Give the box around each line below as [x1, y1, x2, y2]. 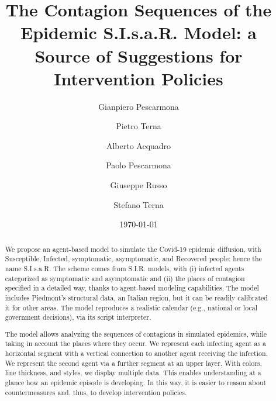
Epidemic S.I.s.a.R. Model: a [20, 20, 257, 44]
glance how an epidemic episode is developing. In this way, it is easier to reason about [5, 378, 267, 388]
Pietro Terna [116, 120, 161, 132]
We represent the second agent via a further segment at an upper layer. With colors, [5, 358, 262, 368]
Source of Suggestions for [34, 43, 243, 67]
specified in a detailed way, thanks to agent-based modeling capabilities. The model [5, 283, 259, 293]
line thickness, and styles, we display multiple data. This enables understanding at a [5, 368, 261, 378]
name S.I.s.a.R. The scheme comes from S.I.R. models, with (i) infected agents [5, 263, 244, 273]
